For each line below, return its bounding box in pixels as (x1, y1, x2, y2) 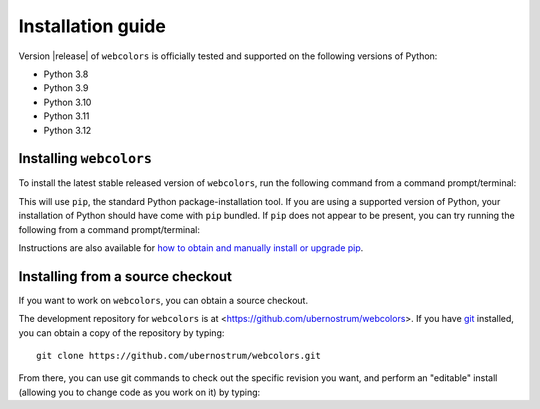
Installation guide (18, 15, 167, 37)
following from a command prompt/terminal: (18, 223, 200, 235)
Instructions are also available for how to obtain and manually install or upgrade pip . (18, 241, 364, 254)
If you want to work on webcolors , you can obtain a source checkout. (18, 294, 309, 306)
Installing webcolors (18, 150, 152, 167)
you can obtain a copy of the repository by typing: (18, 326, 225, 339)
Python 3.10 (43, 96, 92, 108)
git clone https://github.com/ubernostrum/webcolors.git (36, 350, 322, 362)
